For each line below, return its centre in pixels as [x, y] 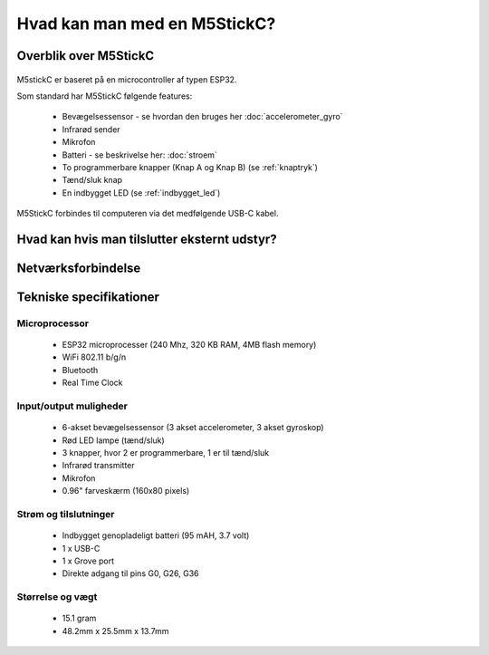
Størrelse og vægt [57, 597]
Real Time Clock [92, 383]
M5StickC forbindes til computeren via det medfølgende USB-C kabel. [148, 214]
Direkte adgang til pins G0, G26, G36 [130, 573]
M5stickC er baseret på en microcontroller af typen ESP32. [127, 79]
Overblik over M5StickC [86, 56]
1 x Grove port [88, 561]
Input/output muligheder [72, 406]
